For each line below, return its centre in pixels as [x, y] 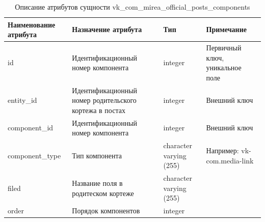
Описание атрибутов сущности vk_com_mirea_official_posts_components [132, 7]
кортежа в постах [99, 110]
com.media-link [230, 160]
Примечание [226, 29]
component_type [34, 155]
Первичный [224, 48]
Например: [222, 150]
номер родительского [104, 100]
